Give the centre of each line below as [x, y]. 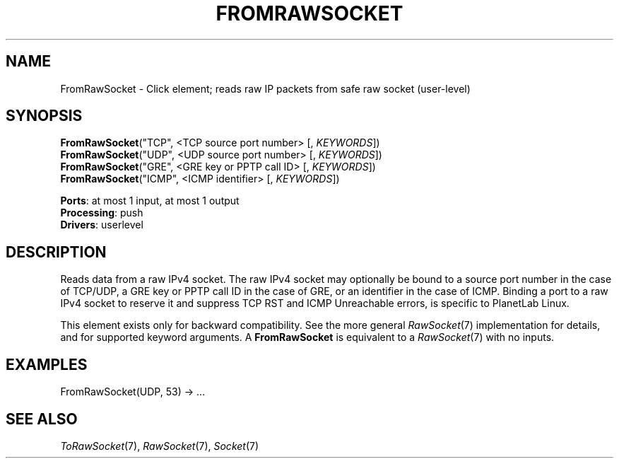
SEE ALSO [42, 419]
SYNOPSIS [44, 116]
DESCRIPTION [56, 252]
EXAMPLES [47, 364]
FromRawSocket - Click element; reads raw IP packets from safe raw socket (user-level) [265, 88]
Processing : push [102, 213]
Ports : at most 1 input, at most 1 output [150, 201]
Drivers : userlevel [102, 225]
